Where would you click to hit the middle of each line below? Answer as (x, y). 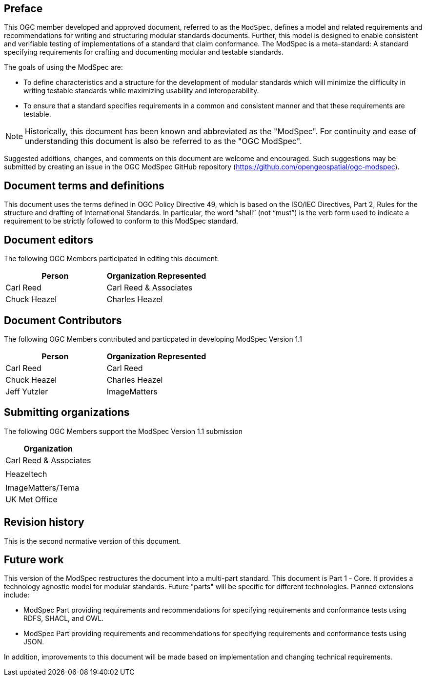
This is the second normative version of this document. (92, 541)
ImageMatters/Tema (42, 487)
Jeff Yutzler (27, 391)
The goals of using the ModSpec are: (63, 67)
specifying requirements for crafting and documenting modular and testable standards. (144, 52)
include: (17, 595)
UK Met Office (31, 499)
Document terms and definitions (84, 185)
